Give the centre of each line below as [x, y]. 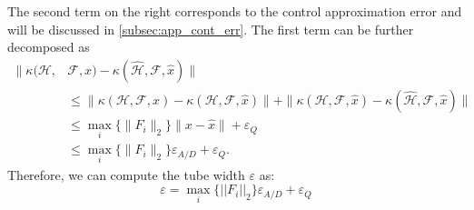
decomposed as [49, 47]
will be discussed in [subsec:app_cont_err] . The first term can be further [211, 29]
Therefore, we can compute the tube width [126, 174]
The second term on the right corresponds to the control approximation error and [235, 11]
